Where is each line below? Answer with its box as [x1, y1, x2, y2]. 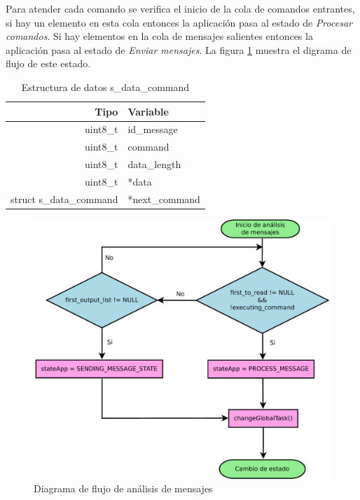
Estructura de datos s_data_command [21, 79, 190, 94]
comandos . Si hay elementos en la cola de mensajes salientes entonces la [6, 29, 313, 43]
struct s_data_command [11, 191, 118, 206]
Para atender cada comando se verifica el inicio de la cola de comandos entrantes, [6, 1, 355, 15]
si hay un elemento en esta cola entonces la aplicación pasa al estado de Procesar [6, 15, 352, 29]
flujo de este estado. [6, 56, 91, 71]
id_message [127, 122, 178, 137]
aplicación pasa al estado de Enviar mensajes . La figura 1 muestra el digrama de [6, 42, 352, 57]
